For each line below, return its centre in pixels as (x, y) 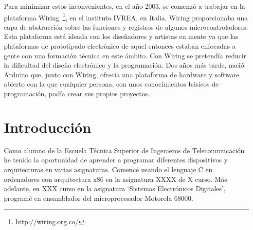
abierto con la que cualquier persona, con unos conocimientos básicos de (111, 84)
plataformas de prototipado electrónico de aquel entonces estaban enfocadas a (120, 46)
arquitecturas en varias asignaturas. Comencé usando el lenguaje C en (108, 169)
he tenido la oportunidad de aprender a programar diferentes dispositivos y (116, 160)
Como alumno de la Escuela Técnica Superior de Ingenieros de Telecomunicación (124, 150)
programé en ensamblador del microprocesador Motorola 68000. (99, 198)
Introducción (48, 127)
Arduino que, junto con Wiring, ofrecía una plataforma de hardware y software (122, 74)
